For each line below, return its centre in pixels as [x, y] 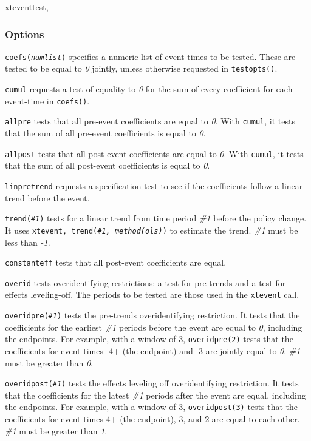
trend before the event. [47, 197]
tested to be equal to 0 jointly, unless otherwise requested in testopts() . [141, 68]
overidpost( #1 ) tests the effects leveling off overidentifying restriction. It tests [152, 383]
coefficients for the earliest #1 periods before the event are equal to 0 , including [154, 327]
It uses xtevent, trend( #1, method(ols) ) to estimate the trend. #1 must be [152, 230]
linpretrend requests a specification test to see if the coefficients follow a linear [154, 185]
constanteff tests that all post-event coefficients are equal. [116, 262]
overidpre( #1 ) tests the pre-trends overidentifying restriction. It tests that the [152, 315]
